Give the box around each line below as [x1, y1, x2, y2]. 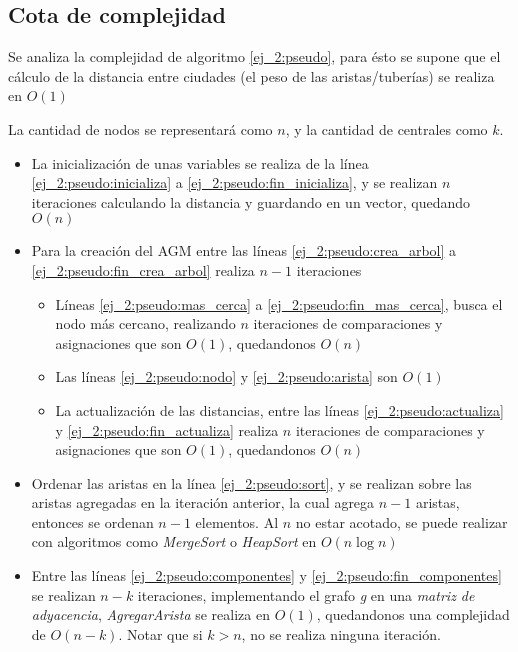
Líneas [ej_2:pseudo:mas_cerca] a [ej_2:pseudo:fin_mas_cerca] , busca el [55, 293, 503, 314]
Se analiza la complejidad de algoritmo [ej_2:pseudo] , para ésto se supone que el [8, 46, 501, 67]
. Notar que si [118, 623, 203, 644]
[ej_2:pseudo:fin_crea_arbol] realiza [31, 259, 255, 280]
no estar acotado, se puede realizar [295, 511, 508, 532]
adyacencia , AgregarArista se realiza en [31, 604, 270, 625]
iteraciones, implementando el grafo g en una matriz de [137, 584, 475, 605]
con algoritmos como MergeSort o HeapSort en [31, 531, 317, 552]
